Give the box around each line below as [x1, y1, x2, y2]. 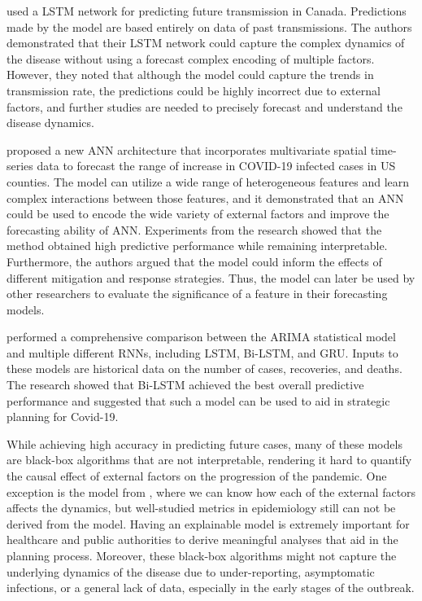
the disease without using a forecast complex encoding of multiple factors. [7, 50, 375, 67]
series [7, 157, 33, 174]
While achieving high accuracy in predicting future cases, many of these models [7, 435, 402, 452]
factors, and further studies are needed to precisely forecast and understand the [7, 98, 402, 115]
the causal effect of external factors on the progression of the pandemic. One [7, 467, 387, 485]
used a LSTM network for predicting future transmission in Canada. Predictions [7, 2, 407, 19]
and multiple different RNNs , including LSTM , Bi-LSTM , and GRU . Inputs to [7, 344, 398, 361]
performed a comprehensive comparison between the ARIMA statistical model [7, 328, 396, 345]
